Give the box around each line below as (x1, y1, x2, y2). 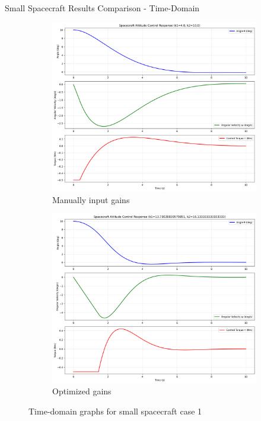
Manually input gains (52, 193, 130, 205)
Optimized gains (52, 385, 112, 397)
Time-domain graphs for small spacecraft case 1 (28, 405, 202, 417)
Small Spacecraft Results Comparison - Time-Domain (5, 2, 200, 14)
